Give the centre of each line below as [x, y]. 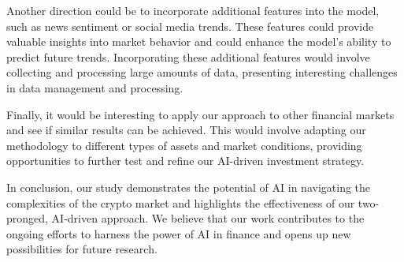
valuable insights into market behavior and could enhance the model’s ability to [199, 41]
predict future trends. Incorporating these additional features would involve [188, 56]
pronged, [27, 218]
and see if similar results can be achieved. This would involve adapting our [186, 130]
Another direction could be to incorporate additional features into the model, [193, 10]
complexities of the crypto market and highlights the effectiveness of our [181, 202]
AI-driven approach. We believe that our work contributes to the [208, 218]
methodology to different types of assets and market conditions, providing [184, 145]
